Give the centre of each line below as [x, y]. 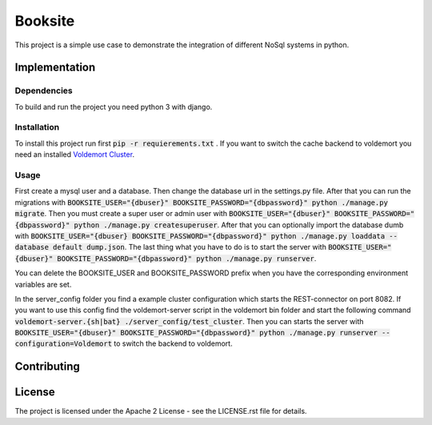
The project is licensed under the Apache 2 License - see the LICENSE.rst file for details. [161, 411]
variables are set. [43, 284]
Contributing [47, 367]
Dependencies [44, 90]
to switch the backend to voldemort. [173, 343]
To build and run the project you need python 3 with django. [114, 106]
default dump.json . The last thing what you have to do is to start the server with [190, 247]
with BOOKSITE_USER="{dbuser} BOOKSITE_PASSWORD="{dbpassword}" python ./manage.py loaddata [200, 235]
